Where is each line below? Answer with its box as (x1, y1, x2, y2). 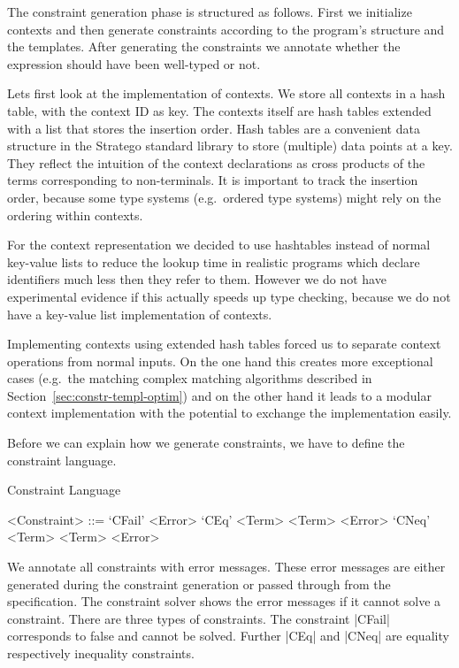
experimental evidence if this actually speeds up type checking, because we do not (7, 287, 451, 305)
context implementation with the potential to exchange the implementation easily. (7, 403, 452, 422)
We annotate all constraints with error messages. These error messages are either (7, 557, 446, 576)
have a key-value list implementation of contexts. (7, 304, 272, 323)
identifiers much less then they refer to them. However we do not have (7, 270, 386, 288)
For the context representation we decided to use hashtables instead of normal (7, 235, 431, 254)
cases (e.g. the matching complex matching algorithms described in (7, 369, 372, 388)
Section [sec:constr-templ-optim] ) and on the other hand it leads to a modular (7, 386, 432, 404)
